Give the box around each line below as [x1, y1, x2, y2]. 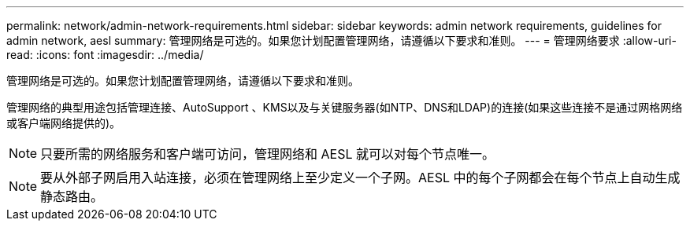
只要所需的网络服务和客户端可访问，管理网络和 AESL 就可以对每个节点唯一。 [40, 146, 495, 162]
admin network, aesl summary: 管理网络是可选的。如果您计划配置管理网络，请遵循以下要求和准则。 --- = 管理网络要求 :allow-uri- [6, 34, 677, 47]
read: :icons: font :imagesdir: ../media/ [6, 48, 204, 61]
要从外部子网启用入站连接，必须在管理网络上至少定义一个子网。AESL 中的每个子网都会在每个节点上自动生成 [40, 170, 681, 185]
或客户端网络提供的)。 [6, 116, 121, 130]
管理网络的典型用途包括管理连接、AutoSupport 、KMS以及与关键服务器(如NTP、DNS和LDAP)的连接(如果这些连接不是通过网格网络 [6, 101, 683, 114]
